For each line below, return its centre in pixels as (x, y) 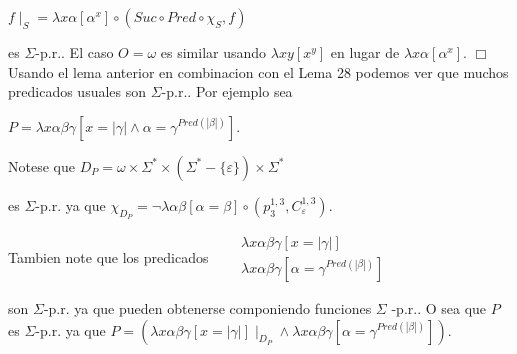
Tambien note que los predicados (108, 256)
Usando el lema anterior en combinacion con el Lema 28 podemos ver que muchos (258, 71)
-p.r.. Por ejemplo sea (227, 91)
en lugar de (365, 52)
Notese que (41, 165)
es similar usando (213, 52)
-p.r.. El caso (74, 52)
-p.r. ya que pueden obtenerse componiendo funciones (207, 308)
